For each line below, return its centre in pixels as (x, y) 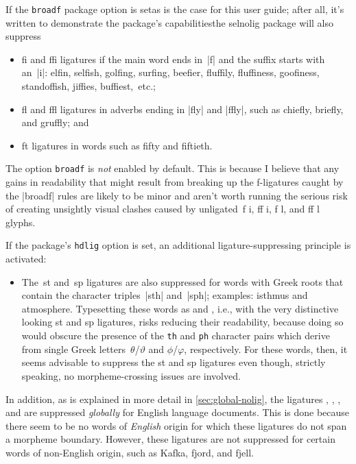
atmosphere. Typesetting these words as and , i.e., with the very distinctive (180, 308)
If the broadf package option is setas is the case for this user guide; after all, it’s (175, 9)
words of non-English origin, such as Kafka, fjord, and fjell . (130, 452)
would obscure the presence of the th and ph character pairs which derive (176, 335)
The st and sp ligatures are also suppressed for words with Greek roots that (182, 281)
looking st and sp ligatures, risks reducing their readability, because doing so (182, 322)
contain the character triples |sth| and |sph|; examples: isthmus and (165, 295)
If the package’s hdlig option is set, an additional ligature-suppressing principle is (178, 245)
